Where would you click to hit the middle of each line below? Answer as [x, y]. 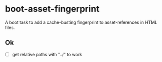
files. [10, 27]
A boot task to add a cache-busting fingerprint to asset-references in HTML [81, 22]
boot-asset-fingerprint [52, 9]
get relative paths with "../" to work [47, 54]
